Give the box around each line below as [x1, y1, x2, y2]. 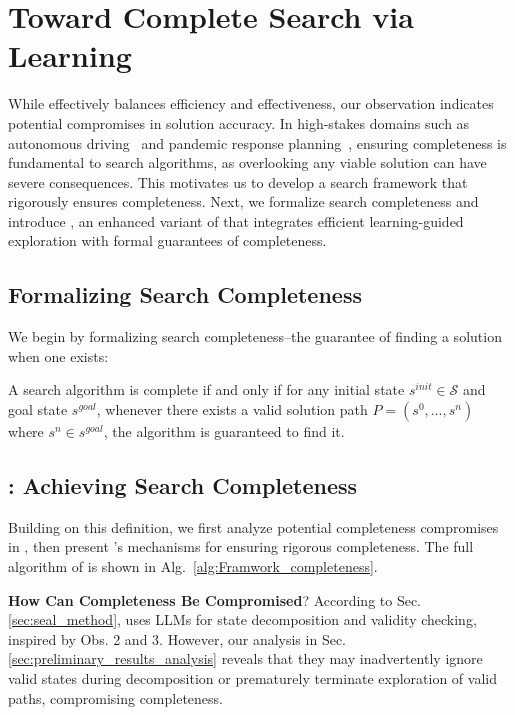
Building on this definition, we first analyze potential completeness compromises [8, 516, 499, 537]
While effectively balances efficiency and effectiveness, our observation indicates [8, 93, 494, 114]
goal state [8, 399, 68, 420]
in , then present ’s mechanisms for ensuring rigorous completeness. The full [8, 536, 474, 557]
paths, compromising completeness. [8, 687, 223, 708]
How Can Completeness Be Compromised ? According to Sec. [8, 589, 422, 610]
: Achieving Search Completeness [8, 470, 358, 501]
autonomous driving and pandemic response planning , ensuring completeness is [8, 132, 507, 153]
